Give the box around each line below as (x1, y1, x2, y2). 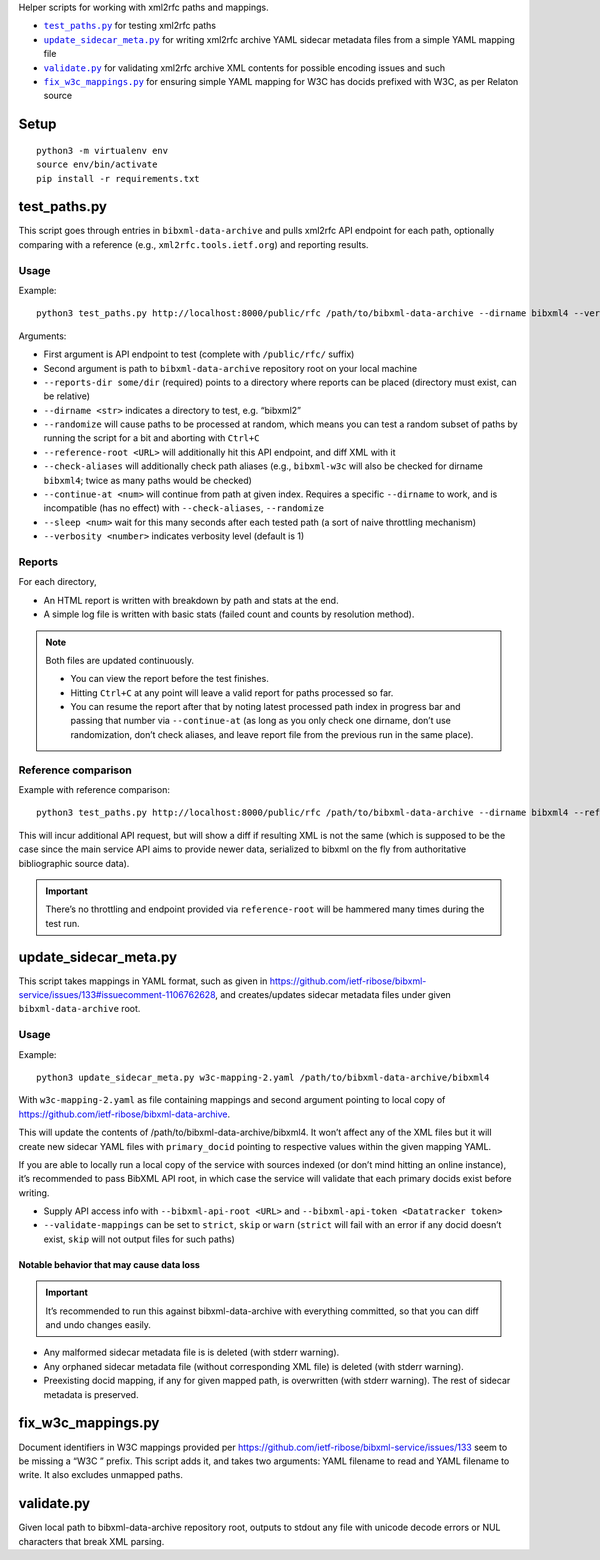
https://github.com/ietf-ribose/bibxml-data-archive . (18, 1108, 231, 1120)
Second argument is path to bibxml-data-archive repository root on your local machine (43, 362, 418, 374)
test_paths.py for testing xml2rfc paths (43, 20, 217, 32)
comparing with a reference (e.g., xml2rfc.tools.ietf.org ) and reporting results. (18, 238, 369, 250)
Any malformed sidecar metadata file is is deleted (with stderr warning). (43, 1346, 340, 1359)
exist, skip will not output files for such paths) (43, 1233, 235, 1245)
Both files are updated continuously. (45, 654, 195, 666)
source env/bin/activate (36, 159, 158, 170)
